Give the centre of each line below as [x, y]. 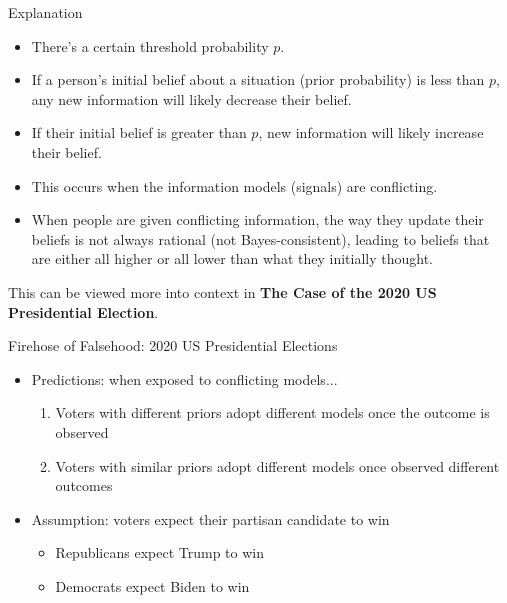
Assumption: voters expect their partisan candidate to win [210, 518]
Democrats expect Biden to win [152, 585]
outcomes [84, 485]
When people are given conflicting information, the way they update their [257, 219]
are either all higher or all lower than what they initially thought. [232, 258]
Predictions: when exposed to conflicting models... [184, 378]
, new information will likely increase [371, 132]
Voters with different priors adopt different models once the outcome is [272, 412]
